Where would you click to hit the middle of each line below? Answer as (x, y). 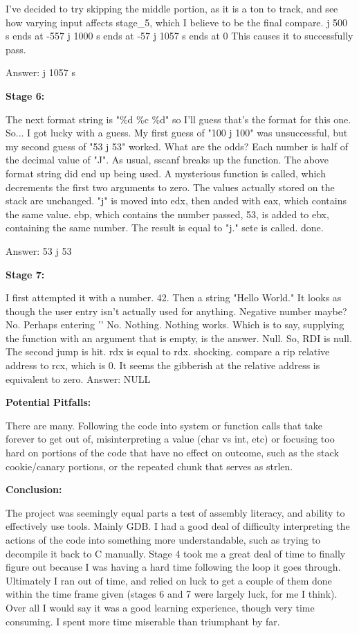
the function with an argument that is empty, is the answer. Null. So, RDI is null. (179, 338)
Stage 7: (25, 274)
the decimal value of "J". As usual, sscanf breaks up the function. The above (167, 160)
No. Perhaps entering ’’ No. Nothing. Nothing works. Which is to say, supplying (175, 324)
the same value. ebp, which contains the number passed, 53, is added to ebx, (167, 214)
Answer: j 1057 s (40, 72)
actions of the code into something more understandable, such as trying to (163, 540)
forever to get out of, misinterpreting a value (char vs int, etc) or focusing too (170, 439)
